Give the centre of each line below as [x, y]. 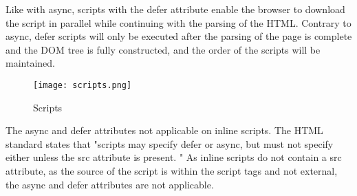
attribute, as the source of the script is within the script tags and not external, [172, 171]
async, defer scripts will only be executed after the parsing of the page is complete [179, 36]
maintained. [30, 63]
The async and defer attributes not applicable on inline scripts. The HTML [164, 130]
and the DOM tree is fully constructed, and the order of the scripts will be [163, 49]
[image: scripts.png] [83, 85]
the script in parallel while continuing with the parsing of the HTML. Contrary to [178, 22]
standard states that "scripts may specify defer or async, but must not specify [170, 143]
